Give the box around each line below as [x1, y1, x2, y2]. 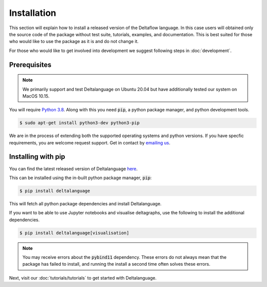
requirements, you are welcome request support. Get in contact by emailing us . [9, 140, 171, 145]
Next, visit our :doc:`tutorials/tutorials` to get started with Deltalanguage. [9, 275, 157, 281]
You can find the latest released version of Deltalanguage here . [9, 166, 138, 172]
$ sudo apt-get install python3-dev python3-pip [19, 120, 140, 126]
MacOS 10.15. [22, 93, 49, 99]
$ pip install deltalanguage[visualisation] [19, 230, 130, 236]
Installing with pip [9, 152, 65, 161]
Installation [9, 7, 56, 18]
